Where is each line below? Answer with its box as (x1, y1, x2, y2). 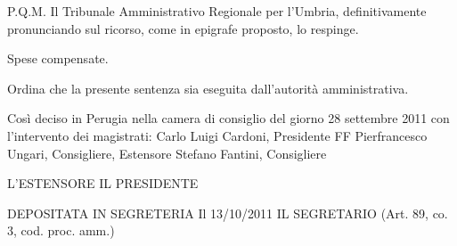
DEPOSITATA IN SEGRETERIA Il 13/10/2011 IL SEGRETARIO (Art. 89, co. (7, 203, 448, 222)
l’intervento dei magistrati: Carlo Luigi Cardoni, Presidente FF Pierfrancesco (7, 126, 428, 144)
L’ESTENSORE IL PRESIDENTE (7, 174, 199, 193)
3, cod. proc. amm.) (7, 221, 115, 240)
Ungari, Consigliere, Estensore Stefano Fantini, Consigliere (7, 143, 327, 162)
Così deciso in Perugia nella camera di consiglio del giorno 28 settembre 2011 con (7, 109, 450, 127)
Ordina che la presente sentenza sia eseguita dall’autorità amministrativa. (7, 78, 409, 97)
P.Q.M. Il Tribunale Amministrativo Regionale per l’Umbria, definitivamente (7, 2, 427, 20)
